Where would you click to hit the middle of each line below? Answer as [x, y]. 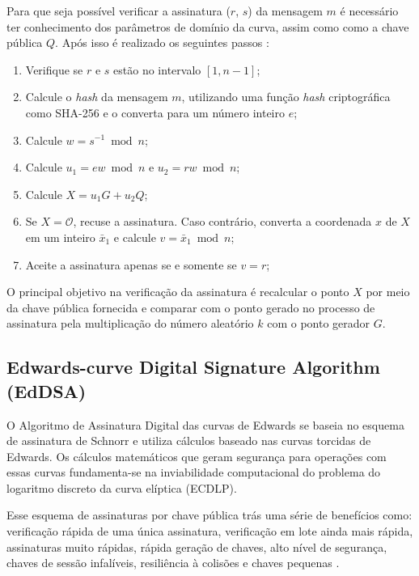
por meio [388, 292]
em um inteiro [60, 237]
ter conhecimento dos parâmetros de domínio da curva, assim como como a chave [208, 26]
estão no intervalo [157, 69]
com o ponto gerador [319, 323]
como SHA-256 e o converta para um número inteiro [155, 112]
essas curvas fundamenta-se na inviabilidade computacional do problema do [194, 472]
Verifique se [54, 69]
